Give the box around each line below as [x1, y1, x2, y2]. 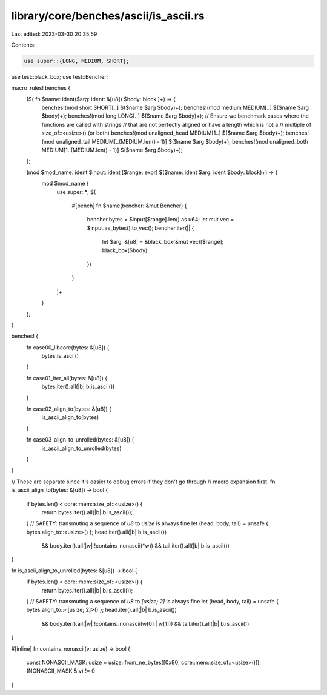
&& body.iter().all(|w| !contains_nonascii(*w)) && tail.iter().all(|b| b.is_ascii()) [41, 542, 230, 549]
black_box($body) [102, 246, 148, 254]
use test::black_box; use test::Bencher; [11, 73, 108, 80]
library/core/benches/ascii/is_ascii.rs [11, 9, 205, 22]
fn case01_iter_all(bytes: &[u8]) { [26, 374, 108, 381]
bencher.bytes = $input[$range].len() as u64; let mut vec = [87, 216, 234, 223]
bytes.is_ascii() [41, 352, 79, 360]
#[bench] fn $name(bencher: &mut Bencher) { [71, 202, 187, 209]
